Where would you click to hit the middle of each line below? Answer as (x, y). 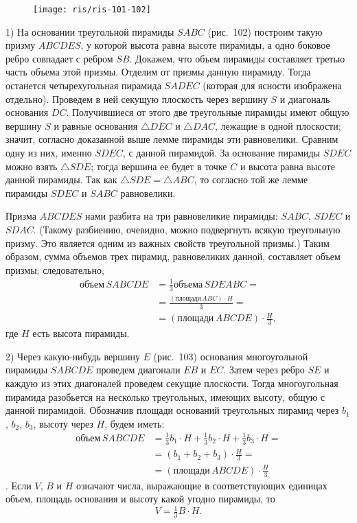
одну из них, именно (49, 152)
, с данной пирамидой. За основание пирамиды (221, 152)
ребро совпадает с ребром (59, 58)
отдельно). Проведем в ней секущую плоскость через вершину (137, 98)
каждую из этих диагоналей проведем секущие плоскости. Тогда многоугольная (172, 383)
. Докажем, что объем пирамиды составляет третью (237, 58)
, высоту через (63, 423)
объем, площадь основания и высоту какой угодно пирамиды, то (140, 499)
